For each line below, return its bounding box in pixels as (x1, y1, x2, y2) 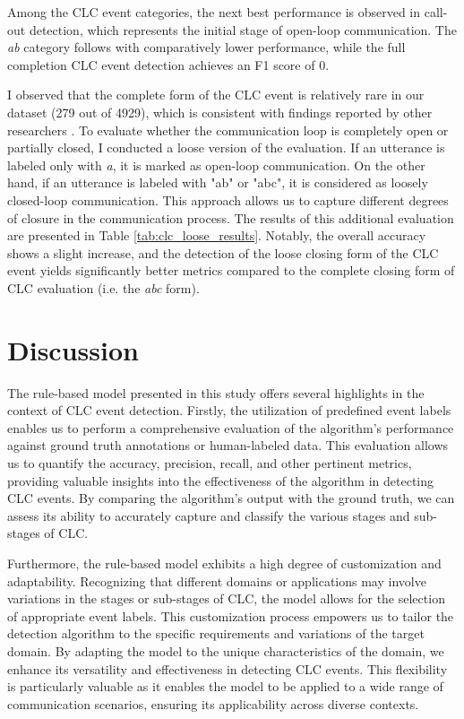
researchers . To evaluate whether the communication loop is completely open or (7, 120, 449, 139)
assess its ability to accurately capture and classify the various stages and (7, 506, 410, 524)
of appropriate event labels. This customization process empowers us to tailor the (7, 606, 454, 625)
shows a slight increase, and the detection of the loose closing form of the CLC (7, 243, 439, 262)
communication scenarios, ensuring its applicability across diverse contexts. (7, 694, 419, 713)
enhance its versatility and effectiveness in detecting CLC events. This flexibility (7, 659, 448, 678)
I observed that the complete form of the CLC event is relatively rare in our (7, 85, 425, 104)
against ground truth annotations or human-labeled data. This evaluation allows (7, 436, 449, 455)
